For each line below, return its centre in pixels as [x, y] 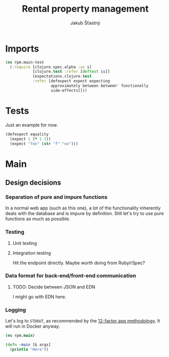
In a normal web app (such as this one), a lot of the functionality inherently [83, 208]
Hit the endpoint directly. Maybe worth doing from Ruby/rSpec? [79, 263]
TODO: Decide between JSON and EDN [54, 287]
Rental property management [85, 9]
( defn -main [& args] [28, 345]
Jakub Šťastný [85, 23]
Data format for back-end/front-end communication [71, 276]
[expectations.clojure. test [62, 77]
